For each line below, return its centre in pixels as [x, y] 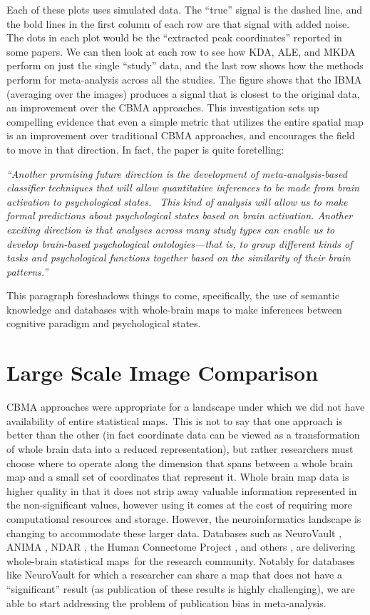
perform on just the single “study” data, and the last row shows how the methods [185, 65]
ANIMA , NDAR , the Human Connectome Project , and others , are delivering [181, 547]
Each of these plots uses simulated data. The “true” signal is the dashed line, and [184, 9]
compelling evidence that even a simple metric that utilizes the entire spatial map [185, 121]
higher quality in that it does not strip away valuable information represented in [182, 490]
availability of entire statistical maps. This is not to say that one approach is [175, 420]
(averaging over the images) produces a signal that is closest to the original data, [183, 93]
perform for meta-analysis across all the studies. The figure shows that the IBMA [184, 79]
